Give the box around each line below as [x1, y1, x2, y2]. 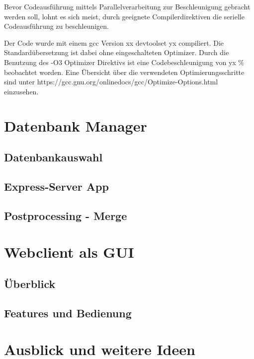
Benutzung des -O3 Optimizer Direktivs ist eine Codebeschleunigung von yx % [4, 57, 244, 67]
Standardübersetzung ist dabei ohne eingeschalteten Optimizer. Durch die [4, 47, 229, 58]
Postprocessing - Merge [4, 208, 127, 223]
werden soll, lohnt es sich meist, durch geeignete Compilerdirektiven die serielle [4, 11, 245, 21]
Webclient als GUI [4, 242, 134, 262]
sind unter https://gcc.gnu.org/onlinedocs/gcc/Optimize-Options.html [4, 76, 218, 87]
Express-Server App [4, 178, 109, 194]
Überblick [4, 276, 56, 291]
